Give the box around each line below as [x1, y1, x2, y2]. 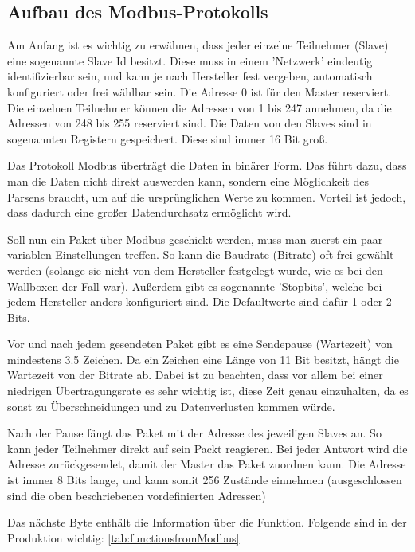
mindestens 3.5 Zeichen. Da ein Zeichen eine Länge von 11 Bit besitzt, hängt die [7, 350, 399, 367]
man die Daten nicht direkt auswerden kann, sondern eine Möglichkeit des [7, 172, 369, 189]
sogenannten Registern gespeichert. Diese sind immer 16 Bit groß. [7, 130, 328, 147]
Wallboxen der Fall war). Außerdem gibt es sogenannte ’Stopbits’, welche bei [7, 277, 382, 294]
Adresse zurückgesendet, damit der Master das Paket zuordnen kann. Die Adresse [7, 456, 406, 472]
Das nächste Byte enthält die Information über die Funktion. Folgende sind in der [7, 514, 407, 530]
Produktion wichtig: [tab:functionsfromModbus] [7, 529, 240, 546]
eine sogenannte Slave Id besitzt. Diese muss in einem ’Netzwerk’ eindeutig [7, 52, 373, 69]
